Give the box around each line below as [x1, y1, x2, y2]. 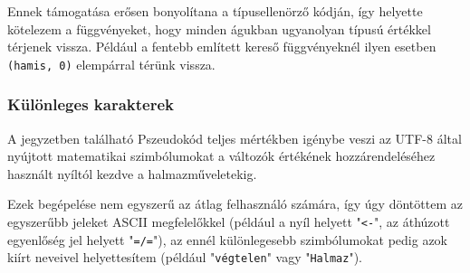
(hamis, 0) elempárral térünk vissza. [7, 54, 216, 73]
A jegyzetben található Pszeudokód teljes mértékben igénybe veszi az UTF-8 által [7, 128, 462, 147]
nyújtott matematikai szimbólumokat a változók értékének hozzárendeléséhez [7, 146, 436, 165]
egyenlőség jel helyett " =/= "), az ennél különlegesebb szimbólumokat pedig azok [7, 230, 448, 249]
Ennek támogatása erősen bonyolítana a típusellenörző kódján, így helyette [7, 2, 423, 20]
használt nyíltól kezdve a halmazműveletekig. [7, 164, 257, 183]
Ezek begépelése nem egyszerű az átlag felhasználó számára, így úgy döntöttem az [7, 194, 463, 213]
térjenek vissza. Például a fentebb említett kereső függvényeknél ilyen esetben [7, 37, 436, 56]
